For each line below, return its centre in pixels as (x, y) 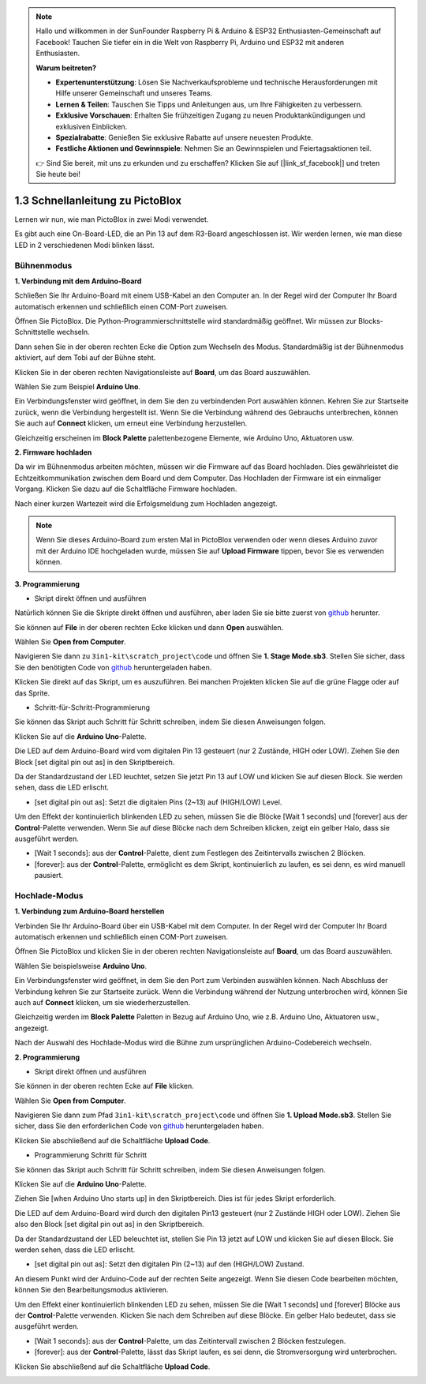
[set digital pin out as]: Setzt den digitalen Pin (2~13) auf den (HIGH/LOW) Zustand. (169, 1264)
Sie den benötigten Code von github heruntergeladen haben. (113, 667)
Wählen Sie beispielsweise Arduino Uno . (81, 966)
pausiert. (49, 876)
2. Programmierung (47, 1057)
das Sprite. (32, 693)
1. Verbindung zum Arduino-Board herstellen (90, 911)
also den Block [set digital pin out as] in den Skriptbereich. (109, 1225)
